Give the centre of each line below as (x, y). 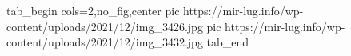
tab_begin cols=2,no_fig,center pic (93, 10)
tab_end (228, 42)
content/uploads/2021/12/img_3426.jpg (105, 26)
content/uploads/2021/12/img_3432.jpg (105, 42)
